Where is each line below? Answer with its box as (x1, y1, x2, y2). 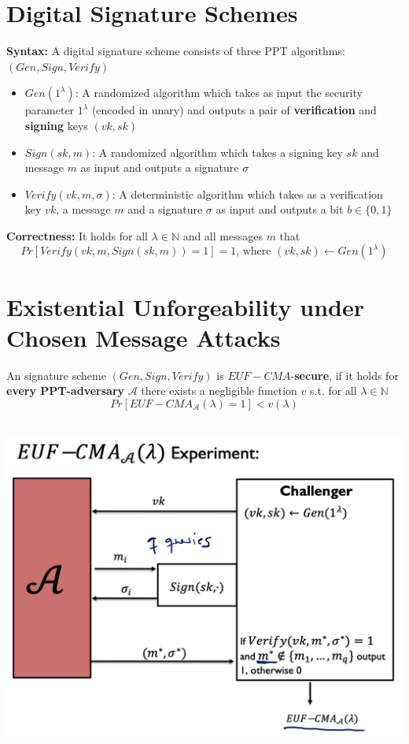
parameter (24, 102, 75, 118)
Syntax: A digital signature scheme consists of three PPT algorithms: (6, 43, 345, 59)
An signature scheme (6, 366, 106, 383)
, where (236, 246, 271, 258)
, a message (56, 201, 111, 218)
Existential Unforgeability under (6, 290, 364, 322)
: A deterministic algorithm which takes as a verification (112, 185, 383, 202)
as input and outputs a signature (80, 159, 239, 176)
